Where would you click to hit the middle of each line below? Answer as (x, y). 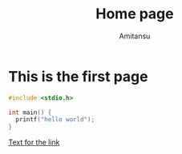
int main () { (30, 113)
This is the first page (78, 76)
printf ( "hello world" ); (55, 120)
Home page (135, 14)
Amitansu (135, 36)
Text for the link (34, 142)
